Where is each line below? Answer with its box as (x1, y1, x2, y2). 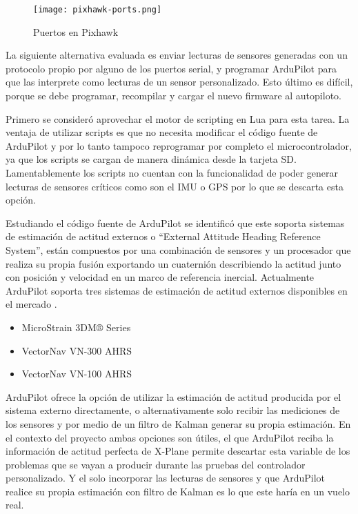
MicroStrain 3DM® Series (21, 319, 131, 334)
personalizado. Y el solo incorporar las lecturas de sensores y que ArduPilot (6, 471, 326, 485)
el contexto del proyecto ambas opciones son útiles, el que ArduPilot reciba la (6, 430, 334, 444)
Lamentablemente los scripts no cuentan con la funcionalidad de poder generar (6, 166, 339, 179)
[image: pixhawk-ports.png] (33, 5, 162, 14)
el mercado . (6, 297, 57, 311)
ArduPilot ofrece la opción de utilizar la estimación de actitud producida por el (6, 389, 341, 404)
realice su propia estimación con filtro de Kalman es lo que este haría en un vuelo (6, 484, 350, 498)
